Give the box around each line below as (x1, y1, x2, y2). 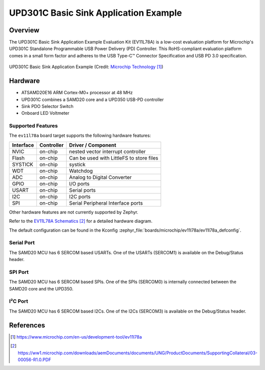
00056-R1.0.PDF (18, 356, 52, 363)
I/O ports (69, 180, 90, 187)
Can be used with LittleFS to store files (69, 155, 159, 161)
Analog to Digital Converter (69, 174, 132, 181)
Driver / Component (69, 141, 116, 148)
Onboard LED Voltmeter (21, 110, 70, 116)
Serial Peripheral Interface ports (69, 199, 143, 206)
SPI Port (9, 268, 29, 275)
